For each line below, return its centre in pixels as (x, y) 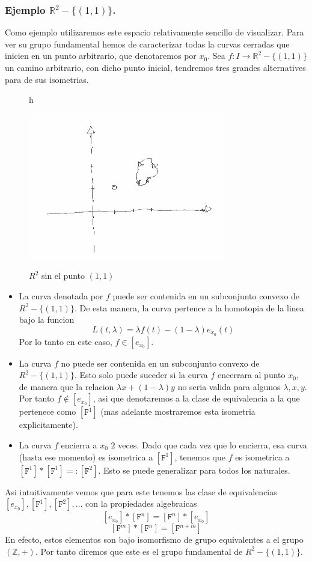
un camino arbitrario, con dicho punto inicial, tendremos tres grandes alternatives (155, 67)
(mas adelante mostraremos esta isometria (178, 411)
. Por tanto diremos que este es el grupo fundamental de (139, 551)
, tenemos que (200, 457)
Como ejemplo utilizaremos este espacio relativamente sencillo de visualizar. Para (154, 32)
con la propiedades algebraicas (141, 503)
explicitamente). (48, 425)
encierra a (79, 444)
